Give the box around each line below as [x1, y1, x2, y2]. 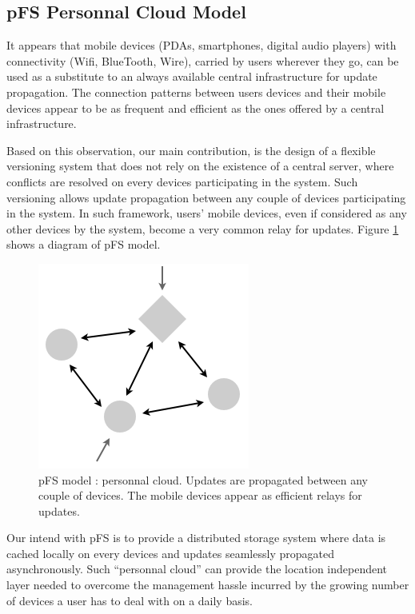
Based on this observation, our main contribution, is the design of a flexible [6, 142, 376, 158]
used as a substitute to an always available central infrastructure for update [6, 68, 377, 85]
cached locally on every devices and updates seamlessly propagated [6, 544, 334, 561]
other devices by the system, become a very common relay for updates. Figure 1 [6, 220, 399, 237]
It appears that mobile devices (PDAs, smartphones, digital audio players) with [6, 37, 397, 54]
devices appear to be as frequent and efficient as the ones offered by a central [6, 99, 385, 116]
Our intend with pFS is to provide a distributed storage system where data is [6, 529, 386, 546]
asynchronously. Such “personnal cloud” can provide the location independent [6, 560, 388, 577]
